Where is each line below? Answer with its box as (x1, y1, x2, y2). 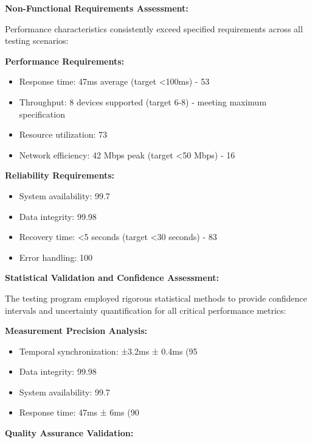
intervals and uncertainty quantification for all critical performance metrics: (5, 303, 286, 316)
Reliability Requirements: (5, 169, 114, 182)
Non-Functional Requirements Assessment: (5, 2, 189, 14)
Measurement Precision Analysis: (5, 324, 148, 337)
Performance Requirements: (5, 54, 124, 67)
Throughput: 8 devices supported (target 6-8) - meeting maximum (19, 95, 267, 108)
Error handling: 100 (19, 250, 92, 263)
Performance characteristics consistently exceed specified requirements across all (5, 22, 303, 35)
